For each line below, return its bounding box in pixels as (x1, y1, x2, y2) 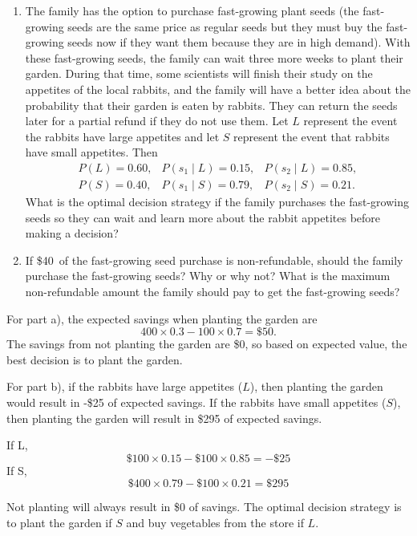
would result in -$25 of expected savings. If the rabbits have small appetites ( (6, 393, 387, 410)
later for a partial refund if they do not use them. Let (25, 112, 289, 129)
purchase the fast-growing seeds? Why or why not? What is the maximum (25, 267, 391, 284)
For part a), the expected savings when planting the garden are (6, 310, 318, 327)
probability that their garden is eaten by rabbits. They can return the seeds (25, 96, 398, 113)
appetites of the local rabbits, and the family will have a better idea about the (25, 80, 411, 97)
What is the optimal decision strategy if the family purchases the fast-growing (25, 193, 409, 209)
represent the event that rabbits (233, 128, 390, 144)
